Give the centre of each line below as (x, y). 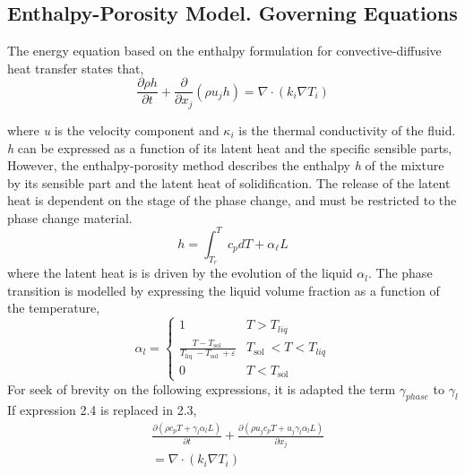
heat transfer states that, (76, 68)
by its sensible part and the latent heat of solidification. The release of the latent (229, 182)
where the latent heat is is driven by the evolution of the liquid (180, 273)
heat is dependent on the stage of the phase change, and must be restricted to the (232, 200)
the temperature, (54, 308)
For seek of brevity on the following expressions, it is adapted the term (202, 388)
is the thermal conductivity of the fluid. (347, 129)
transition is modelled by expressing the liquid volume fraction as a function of (224, 290)
